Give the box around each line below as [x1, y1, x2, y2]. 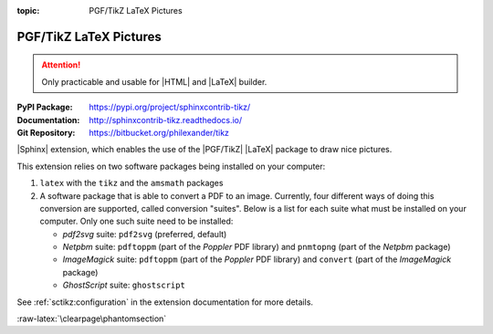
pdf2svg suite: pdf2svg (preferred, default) [62, 228, 227, 239]
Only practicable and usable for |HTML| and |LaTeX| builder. [41, 76, 267, 87]
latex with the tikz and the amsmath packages [39, 178, 224, 189]
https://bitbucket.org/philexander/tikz [89, 127, 230, 138]
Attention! [41, 59, 81, 70]
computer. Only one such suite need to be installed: [39, 215, 234, 227]
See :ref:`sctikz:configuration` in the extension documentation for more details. [16, 297, 314, 308]
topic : [16, 5, 40, 16]
